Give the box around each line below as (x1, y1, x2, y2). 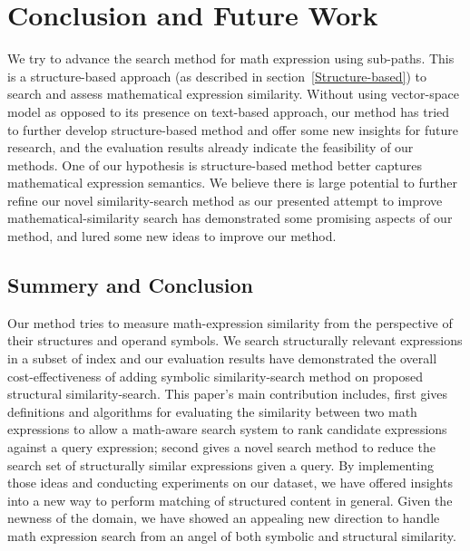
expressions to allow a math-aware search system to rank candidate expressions (7, 420, 447, 439)
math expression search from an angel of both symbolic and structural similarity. (7, 526, 456, 545)
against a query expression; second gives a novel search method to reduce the (7, 438, 436, 457)
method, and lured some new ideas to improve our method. (7, 227, 337, 246)
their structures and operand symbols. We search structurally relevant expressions (7, 331, 463, 350)
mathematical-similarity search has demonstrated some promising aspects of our (7, 208, 453, 227)
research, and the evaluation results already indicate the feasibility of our (7, 138, 414, 157)
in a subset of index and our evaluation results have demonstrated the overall (7, 349, 437, 368)
